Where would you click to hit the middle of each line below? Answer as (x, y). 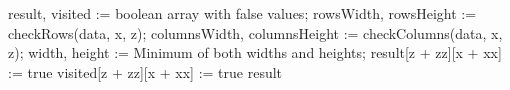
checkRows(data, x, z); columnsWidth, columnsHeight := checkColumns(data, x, (255, 32)
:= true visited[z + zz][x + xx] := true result (145, 71)
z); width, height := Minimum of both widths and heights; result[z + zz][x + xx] (255, 52)
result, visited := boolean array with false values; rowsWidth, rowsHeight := (242, 13)
